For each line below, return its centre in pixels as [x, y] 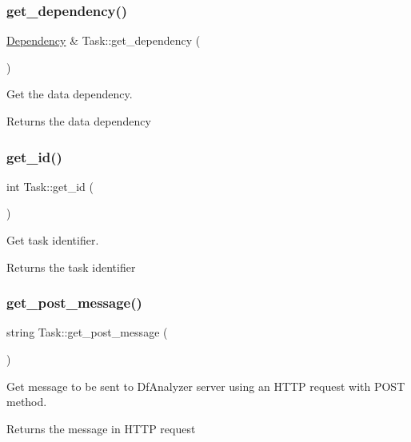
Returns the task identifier [71, 267]
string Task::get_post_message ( [87, 332]
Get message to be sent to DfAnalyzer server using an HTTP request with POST [206, 386]
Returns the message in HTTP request [101, 428]
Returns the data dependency [79, 121]
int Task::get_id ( [50, 186]
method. [27, 402]
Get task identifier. [53, 240]
